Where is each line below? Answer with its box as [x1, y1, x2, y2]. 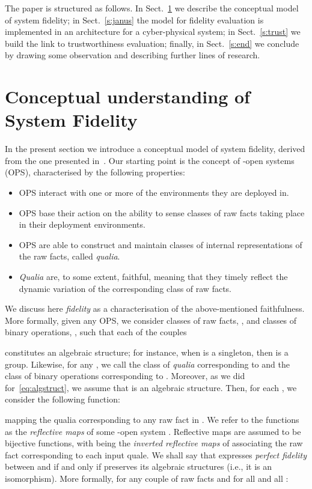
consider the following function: [5, 393, 120, 405]
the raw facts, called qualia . [19, 250, 120, 263]
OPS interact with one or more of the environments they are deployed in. [19, 186, 289, 199]
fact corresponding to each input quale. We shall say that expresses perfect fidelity [5, 448, 307, 461]
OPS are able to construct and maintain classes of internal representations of [19, 238, 302, 251]
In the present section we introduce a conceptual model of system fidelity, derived [5, 142, 305, 155]
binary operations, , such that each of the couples [5, 326, 187, 338]
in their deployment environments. [19, 218, 145, 231]
